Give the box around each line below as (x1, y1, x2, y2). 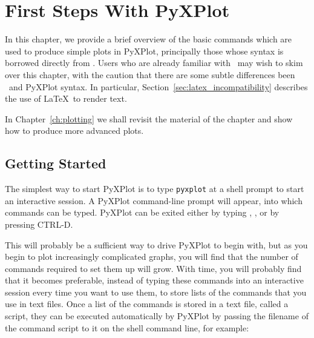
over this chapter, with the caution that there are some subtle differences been (5, 68, 295, 81)
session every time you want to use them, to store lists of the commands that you (5, 285, 307, 298)
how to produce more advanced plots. (5, 124, 144, 137)
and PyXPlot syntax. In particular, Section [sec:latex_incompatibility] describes (8, 80, 308, 93)
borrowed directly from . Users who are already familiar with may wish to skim (5, 56, 303, 69)
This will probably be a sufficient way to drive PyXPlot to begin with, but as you (5, 238, 308, 251)
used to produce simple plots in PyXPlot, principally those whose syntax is (5, 44, 284, 57)
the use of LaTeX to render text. (5, 92, 127, 105)
